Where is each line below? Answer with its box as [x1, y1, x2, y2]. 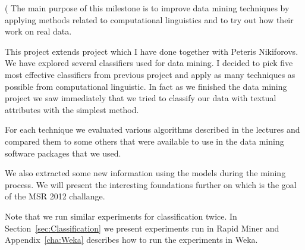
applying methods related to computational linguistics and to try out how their [5, 13, 294, 26]
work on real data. [5, 25, 72, 37]
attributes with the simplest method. [5, 103, 139, 115]
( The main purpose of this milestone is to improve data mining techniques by [5, 2, 290, 14]
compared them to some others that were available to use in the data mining [5, 135, 284, 147]
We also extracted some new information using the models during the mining [5, 167, 286, 179]
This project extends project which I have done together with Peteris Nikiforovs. [5, 45, 298, 57]
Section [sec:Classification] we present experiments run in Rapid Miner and [5, 221, 279, 234]
